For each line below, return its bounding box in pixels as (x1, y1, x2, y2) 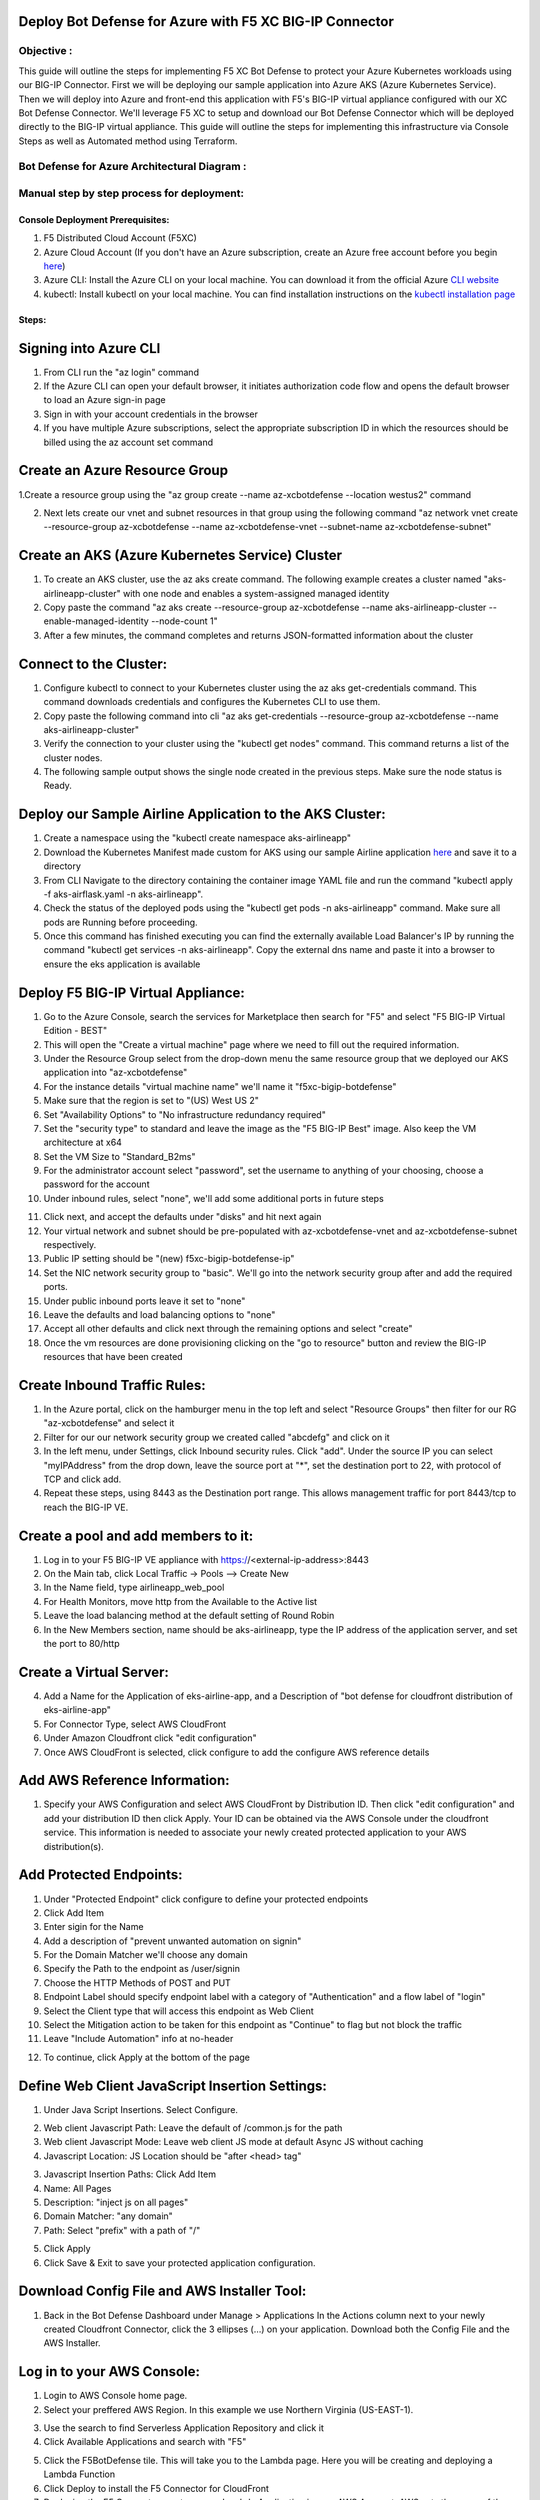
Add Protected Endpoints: (18, 1866, 183, 1884)
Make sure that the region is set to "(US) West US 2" (43, 1095, 259, 1107)
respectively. (43, 1239, 97, 1251)
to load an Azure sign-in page (43, 394, 166, 406)
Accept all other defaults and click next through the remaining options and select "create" (43, 1323, 414, 1335)
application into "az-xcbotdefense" (43, 1066, 188, 1079)
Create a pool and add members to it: (18, 1527, 254, 1544)
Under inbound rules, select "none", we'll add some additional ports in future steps (43, 1192, 384, 1204)
